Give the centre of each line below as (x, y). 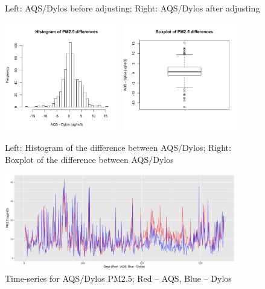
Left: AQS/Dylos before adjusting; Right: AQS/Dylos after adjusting (132, 8)
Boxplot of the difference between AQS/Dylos (89, 159)
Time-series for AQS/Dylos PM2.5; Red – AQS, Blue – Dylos (118, 278)
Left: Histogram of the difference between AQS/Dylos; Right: (118, 148)
